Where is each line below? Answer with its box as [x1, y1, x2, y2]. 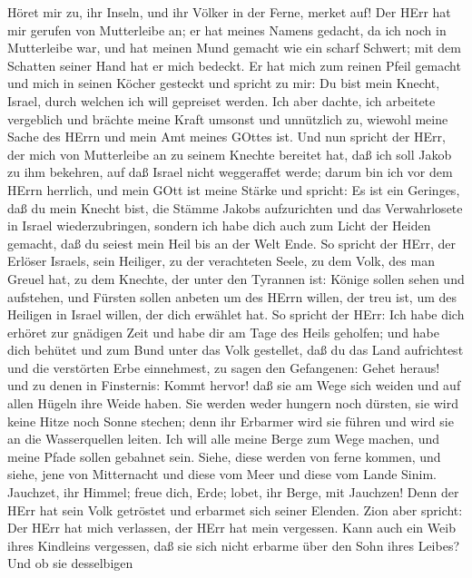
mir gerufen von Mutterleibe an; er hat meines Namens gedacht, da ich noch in [7, 20, 447, 39]
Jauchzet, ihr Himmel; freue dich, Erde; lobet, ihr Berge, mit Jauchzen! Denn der [7, 483, 459, 502]
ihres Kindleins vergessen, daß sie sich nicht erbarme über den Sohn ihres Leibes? [7, 535, 460, 554]
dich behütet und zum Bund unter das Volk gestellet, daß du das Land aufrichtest [7, 340, 464, 359]
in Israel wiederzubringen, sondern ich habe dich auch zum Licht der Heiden [7, 216, 431, 235]
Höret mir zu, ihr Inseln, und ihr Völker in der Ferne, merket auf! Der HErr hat [7, 3, 451, 21]
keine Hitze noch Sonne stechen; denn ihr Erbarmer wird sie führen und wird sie [7, 411, 454, 430]
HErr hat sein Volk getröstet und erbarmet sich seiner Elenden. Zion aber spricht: [7, 500, 463, 519]
